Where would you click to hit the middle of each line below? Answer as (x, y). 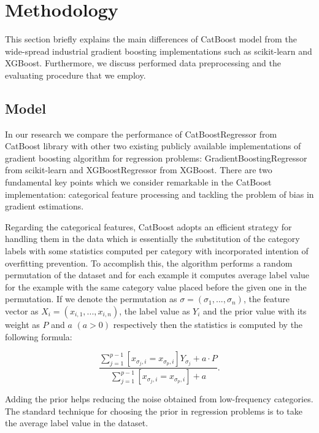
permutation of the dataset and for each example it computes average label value (157, 275)
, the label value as (155, 311)
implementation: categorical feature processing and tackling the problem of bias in (159, 194)
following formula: (39, 336)
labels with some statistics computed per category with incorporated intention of (157, 251)
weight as (22, 325)
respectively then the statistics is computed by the (208, 325)
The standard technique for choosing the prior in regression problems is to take (154, 411)
